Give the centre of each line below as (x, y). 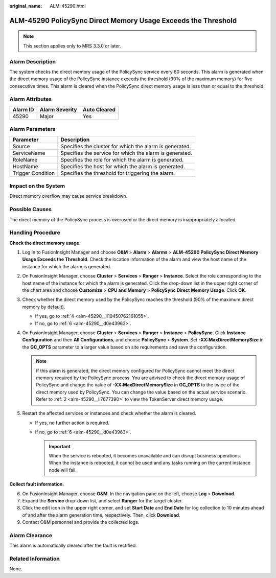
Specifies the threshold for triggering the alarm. (118, 173)
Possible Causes (31, 210)
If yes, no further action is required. (72, 423)
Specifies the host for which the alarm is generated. (123, 166)
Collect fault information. (37, 484)
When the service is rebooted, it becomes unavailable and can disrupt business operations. (145, 456)
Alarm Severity (58, 109)
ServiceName (29, 153)
